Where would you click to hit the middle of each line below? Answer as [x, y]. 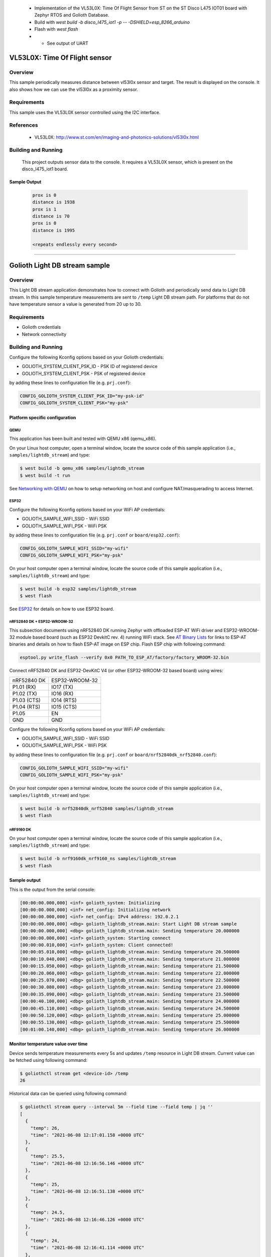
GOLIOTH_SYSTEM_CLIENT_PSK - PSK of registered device [84, 373]
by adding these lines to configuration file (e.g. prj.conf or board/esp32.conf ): [95, 535]
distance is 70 [51, 216]
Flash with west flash [56, 29]
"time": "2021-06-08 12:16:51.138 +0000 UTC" [87, 1191]
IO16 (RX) [62, 693]
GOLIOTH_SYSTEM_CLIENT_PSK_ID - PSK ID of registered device [90, 367]
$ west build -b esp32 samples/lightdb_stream [78, 589]
